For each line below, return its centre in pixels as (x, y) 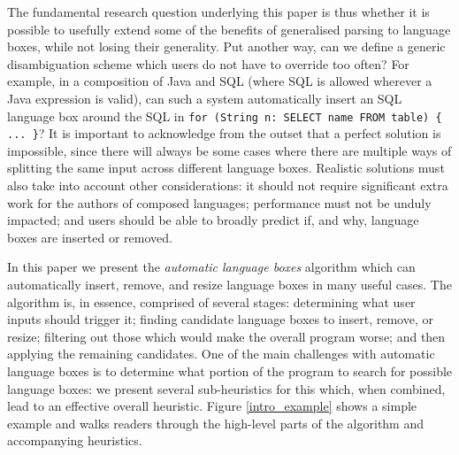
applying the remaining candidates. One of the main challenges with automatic (221, 354)
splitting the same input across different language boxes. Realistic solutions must (226, 168)
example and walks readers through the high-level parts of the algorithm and (216, 423)
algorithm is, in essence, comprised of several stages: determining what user (211, 301)
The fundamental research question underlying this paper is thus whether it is (218, 12)
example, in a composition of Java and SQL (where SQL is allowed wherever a (220, 81)
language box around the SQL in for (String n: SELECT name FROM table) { (225, 116)
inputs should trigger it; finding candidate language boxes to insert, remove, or (220, 319)
